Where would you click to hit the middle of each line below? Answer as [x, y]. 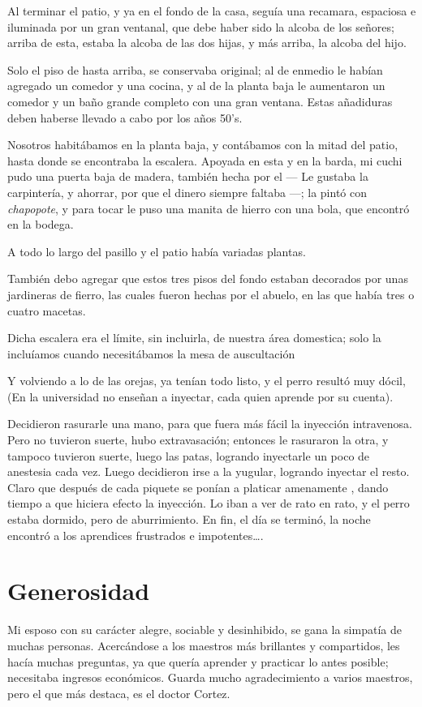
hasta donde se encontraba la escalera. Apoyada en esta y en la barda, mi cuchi [205, 160]
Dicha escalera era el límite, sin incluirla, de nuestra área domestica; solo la [194, 338]
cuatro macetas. [47, 310]
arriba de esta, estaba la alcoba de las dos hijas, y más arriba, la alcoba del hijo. [207, 43]
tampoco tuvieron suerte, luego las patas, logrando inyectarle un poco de [189, 455]
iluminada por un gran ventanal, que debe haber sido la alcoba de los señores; [201, 26]
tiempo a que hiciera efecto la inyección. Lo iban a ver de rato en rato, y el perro [209, 503]
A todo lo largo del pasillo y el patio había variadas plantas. [157, 251]
